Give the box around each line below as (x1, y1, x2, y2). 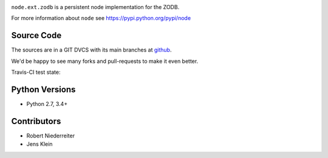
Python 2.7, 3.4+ (26, 100, 68, 107)
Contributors (11, 116, 61, 127)
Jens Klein (26, 140, 53, 148)
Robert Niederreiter (26, 132, 75, 139)
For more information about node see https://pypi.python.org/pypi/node (11, 15, 191, 22)
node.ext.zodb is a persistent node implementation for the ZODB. (11, 4, 180, 10)
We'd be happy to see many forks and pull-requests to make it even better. (11, 58, 199, 65)
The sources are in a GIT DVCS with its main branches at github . (11, 46, 172, 54)
